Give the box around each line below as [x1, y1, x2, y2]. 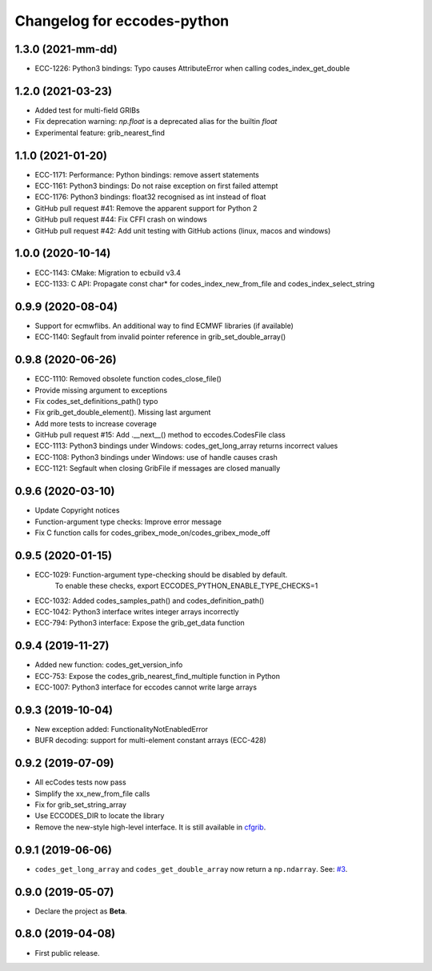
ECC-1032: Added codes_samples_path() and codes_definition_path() [34, 596, 265, 605]
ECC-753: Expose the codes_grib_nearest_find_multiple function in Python [34, 671, 280, 681]
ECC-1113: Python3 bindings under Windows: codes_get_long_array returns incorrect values [34, 441, 338, 451]
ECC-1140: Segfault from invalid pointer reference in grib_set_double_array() [34, 332, 286, 342]
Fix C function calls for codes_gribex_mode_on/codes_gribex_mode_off [34, 528, 271, 537]
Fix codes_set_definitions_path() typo [34, 396, 158, 406]
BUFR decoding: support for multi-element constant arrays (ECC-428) [34, 736, 267, 745]
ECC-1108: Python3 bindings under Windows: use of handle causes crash [34, 452, 278, 462]
